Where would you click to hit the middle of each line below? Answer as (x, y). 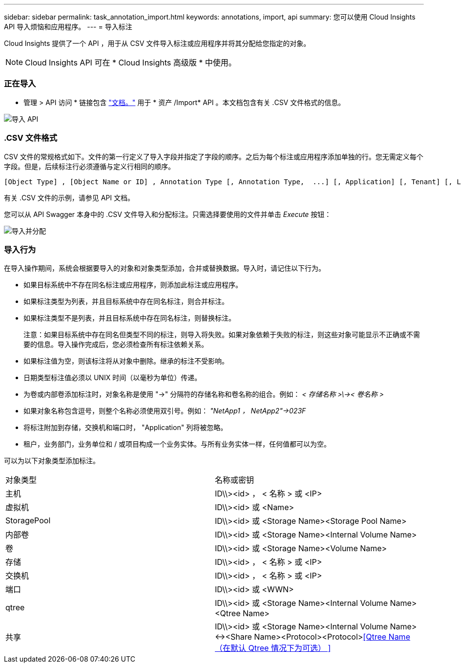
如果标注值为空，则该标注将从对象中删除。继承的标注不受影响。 (126, 361)
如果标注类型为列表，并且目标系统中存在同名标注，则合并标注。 (126, 301)
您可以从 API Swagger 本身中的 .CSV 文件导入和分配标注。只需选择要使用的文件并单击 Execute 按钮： (168, 214)
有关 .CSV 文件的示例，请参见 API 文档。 (69, 197)
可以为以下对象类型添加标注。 (52, 461)
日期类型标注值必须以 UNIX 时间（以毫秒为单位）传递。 (113, 378)
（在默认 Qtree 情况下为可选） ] (273, 648)
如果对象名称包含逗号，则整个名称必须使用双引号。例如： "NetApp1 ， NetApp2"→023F (165, 411)
